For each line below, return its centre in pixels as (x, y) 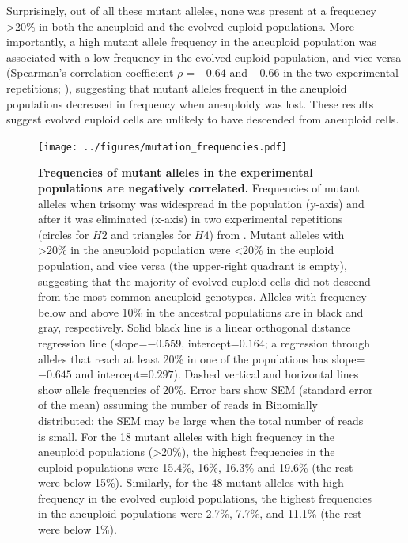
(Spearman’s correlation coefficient (90, 72)
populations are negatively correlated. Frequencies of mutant (199, 188)
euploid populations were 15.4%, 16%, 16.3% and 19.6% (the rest (196, 467)
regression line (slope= (93, 342)
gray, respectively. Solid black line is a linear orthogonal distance (195, 327)
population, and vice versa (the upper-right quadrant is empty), (193, 265)
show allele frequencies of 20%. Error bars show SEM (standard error (206, 389)
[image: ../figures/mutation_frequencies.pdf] (162, 147)
